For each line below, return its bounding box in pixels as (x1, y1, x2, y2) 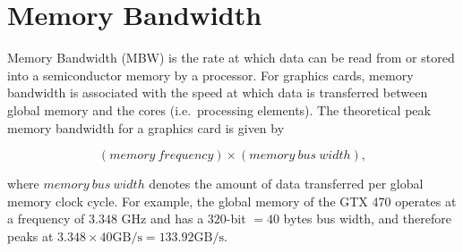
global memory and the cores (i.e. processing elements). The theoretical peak (7, 100, 431, 119)
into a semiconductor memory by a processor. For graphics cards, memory (7, 65, 414, 84)
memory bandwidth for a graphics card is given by (7, 118, 285, 137)
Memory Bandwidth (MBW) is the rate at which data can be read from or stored (7, 48, 455, 67)
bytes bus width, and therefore (283, 209, 451, 228)
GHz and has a (121, 209, 204, 228)
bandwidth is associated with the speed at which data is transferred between (7, 83, 428, 102)
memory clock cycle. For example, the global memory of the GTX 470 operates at (7, 191, 457, 210)
